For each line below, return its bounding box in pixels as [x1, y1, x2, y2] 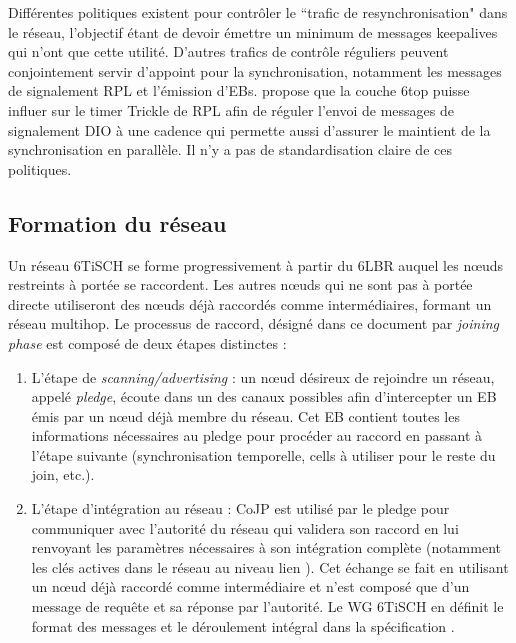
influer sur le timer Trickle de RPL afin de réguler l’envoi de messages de [8, 99, 454, 120]
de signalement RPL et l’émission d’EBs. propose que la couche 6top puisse [8, 80, 470, 101]
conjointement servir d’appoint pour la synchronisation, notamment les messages [8, 60, 502, 81]
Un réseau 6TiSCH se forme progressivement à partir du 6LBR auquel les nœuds [8, 254, 504, 275]
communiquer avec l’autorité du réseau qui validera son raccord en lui [31, 517, 459, 538]
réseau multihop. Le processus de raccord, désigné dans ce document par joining [8, 313, 500, 334]
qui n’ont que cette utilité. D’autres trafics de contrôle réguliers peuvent [8, 41, 449, 62]
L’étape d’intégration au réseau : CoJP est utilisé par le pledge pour [31, 498, 450, 519]
